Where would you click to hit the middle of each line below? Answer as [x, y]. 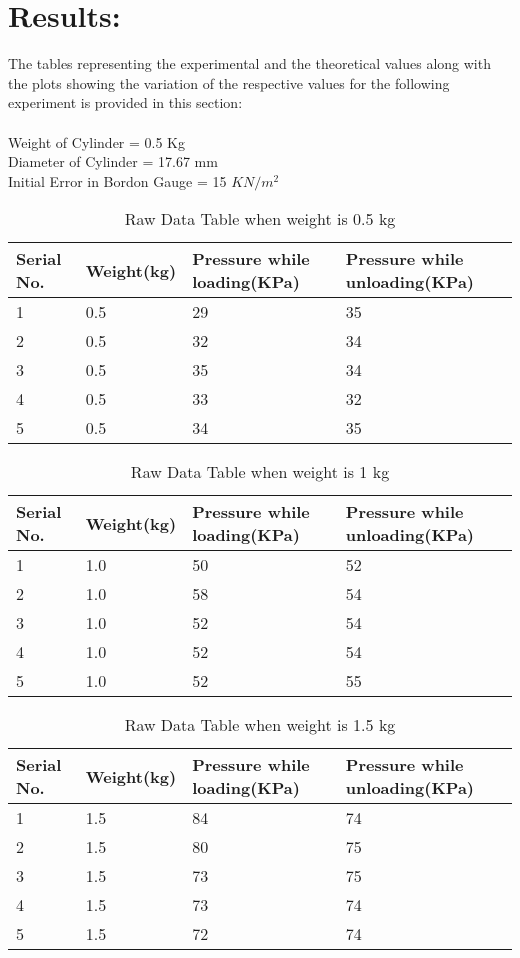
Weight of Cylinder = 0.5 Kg [97, 141]
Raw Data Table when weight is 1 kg [260, 472]
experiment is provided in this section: [125, 102]
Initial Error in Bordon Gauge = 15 [117, 180]
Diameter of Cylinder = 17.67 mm [113, 161]
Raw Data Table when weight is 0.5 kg [260, 219]
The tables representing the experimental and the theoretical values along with [249, 63]
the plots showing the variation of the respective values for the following [229, 82]
